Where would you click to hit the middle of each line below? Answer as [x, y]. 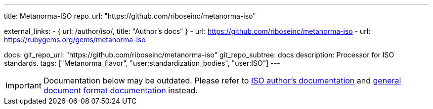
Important [23, 85]
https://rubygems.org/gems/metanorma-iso [75, 40]
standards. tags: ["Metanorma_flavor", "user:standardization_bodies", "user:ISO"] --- [142, 63]
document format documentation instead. [121, 90]
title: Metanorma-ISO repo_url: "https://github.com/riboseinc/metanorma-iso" [130, 16]
